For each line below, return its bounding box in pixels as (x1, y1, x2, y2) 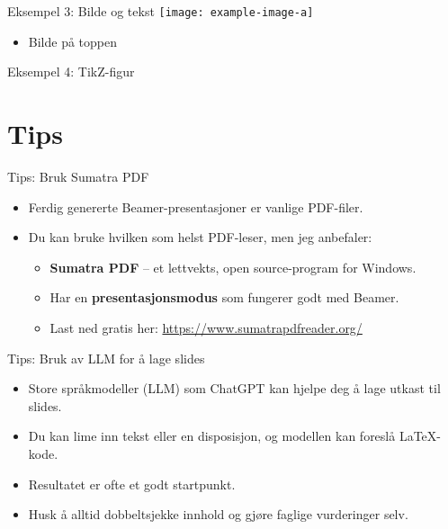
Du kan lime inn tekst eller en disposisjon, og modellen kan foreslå (28, 426, 396, 445)
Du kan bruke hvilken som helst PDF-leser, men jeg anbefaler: (28, 228, 372, 247)
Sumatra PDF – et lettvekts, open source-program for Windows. (49, 257, 417, 276)
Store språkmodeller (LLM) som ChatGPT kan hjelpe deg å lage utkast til (28, 379, 441, 398)
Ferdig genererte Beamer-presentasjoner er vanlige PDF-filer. (28, 197, 363, 216)
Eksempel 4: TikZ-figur (7, 62, 135, 81)
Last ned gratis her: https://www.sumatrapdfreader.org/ (49, 318, 363, 336)
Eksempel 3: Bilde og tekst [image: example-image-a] (7, 2, 314, 20)
